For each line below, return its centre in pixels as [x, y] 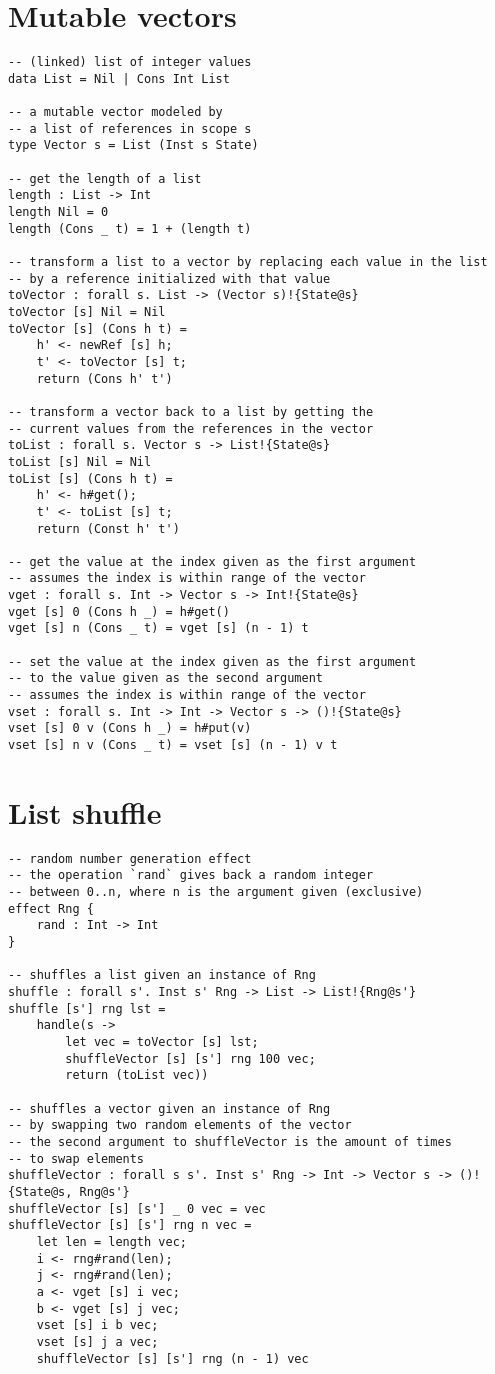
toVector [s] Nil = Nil [87, 311]
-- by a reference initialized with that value [169, 278]
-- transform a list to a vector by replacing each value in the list [248, 262]
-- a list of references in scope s [130, 128]
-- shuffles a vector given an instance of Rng [169, 1108]
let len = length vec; [111, 1241]
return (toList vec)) [137, 1075]
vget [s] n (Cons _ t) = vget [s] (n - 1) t [158, 628]
